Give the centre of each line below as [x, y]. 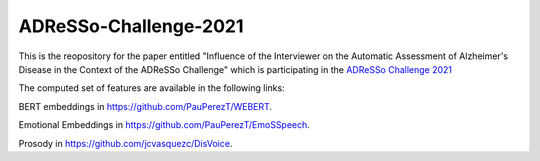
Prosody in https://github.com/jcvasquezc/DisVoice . [125, 143]
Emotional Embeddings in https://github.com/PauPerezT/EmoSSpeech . [164, 125]
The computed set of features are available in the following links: [151, 88]
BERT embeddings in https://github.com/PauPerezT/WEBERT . [145, 106]
